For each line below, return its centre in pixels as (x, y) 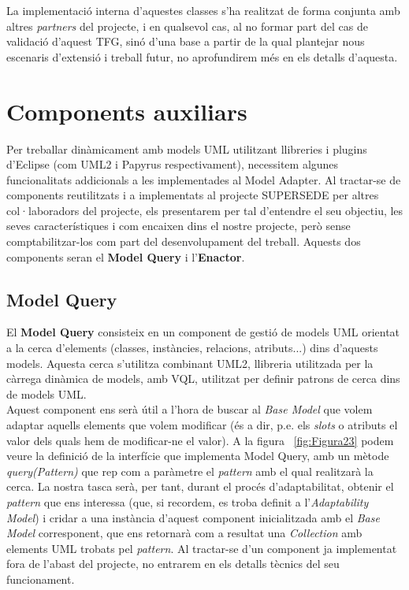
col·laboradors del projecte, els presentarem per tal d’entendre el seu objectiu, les (205, 210)
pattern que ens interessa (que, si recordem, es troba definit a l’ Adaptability (188, 501)
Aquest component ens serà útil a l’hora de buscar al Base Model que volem (190, 409)
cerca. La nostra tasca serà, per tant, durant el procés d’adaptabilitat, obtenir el (200, 486)
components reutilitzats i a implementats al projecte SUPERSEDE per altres (193, 195)
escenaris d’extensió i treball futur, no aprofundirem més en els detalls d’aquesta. (202, 56)
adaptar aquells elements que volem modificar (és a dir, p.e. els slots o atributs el (202, 425)
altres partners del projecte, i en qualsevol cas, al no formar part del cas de (187, 26)
